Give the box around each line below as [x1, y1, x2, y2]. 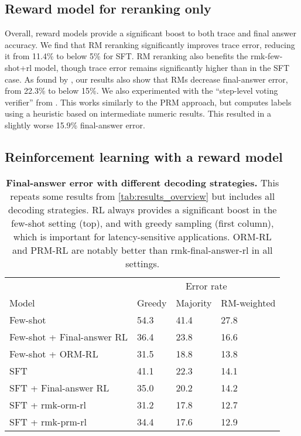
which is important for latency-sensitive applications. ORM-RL [13, 229, 272, 243]
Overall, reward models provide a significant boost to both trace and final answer [5, 27, 296, 39]
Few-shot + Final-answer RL [9, 329, 128, 343]
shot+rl [5, 61, 32, 73]
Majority [176, 295, 212, 309]
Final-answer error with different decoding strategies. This [6, 175, 279, 189]
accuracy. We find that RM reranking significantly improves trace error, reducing [5, 38, 295, 50]
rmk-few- [250, 50, 283, 62]
